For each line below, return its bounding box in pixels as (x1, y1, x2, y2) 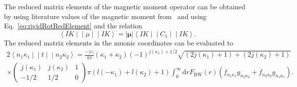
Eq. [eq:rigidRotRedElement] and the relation (4, 21, 142, 31)
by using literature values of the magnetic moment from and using (4, 11, 207, 21)
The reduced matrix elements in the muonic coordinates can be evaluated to (4, 38, 233, 48)
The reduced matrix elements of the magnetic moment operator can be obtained (4, 1, 245, 11)
